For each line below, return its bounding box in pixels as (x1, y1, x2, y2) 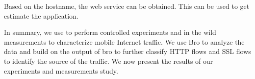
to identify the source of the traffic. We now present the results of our (4, 55, 213, 66)
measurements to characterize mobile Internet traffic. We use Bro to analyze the (4, 36, 245, 47)
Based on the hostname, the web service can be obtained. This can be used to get (4, 1, 250, 11)
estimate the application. (4, 10, 78, 21)
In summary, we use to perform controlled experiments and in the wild (4, 27, 216, 37)
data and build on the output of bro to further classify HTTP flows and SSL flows (4, 46, 251, 56)
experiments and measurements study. (4, 65, 118, 76)
